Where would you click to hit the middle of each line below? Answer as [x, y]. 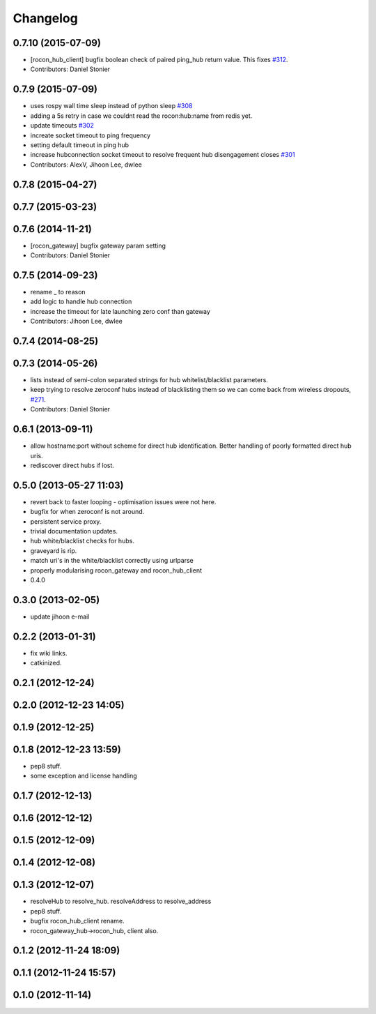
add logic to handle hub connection [81, 302]
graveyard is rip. [54, 550]
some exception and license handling [84, 776]
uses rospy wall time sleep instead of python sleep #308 [111, 106]
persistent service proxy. [66, 521]
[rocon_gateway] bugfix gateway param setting [98, 245]
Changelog [45, 18]
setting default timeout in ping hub [79, 145]
